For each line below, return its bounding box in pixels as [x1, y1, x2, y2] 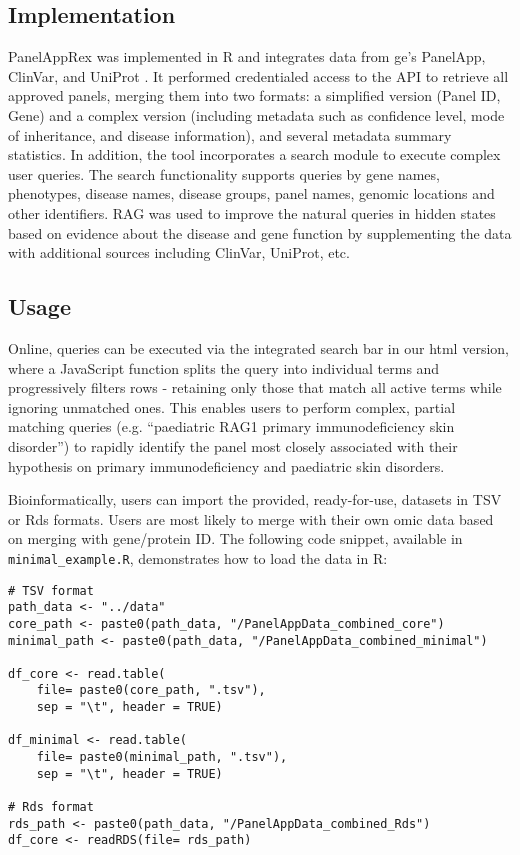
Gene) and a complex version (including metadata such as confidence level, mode [8, 104, 505, 125]
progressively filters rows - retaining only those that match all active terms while [8, 377, 502, 398]
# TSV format [8, 583, 94, 598]
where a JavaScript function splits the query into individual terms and [8, 357, 440, 378]
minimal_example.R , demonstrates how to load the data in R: [8, 547, 388, 568]
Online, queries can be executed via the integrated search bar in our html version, [8, 337, 509, 358]
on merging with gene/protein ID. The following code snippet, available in [8, 528, 463, 549]
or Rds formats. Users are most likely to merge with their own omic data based [8, 508, 494, 529]
